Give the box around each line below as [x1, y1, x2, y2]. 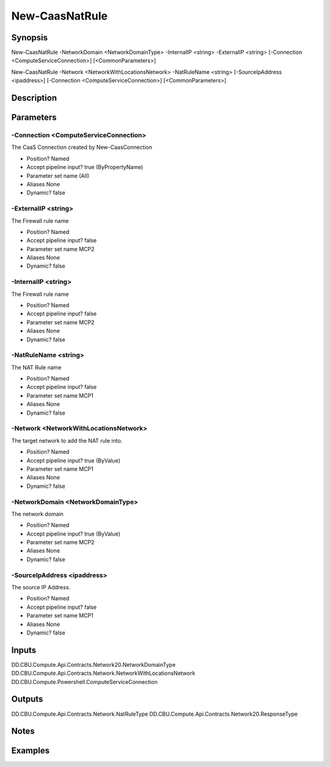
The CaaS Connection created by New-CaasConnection [11, 144, 153, 151]
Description [11, 93, 57, 103]
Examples [11, 746, 50, 756]
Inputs [11, 645, 37, 655]
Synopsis [11, 32, 48, 43]
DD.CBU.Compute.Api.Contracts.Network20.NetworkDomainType [11, 661, 176, 668]
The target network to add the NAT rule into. [11, 437, 123, 444]
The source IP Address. [11, 583, 71, 591]
